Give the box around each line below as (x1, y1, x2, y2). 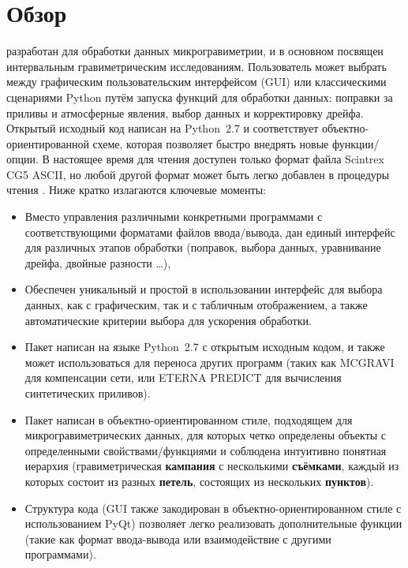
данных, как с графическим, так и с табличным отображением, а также (24, 297, 368, 313)
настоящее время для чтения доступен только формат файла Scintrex (53, 151, 384, 167)
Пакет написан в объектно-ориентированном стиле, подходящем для (24, 411, 353, 428)
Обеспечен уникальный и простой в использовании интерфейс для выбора (24, 281, 383, 297)
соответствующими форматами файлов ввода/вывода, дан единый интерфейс (24, 223, 395, 240)
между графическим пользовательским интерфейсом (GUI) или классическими (6, 73, 387, 90)
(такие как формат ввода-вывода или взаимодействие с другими (24, 530, 331, 547)
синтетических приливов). (24, 385, 151, 401)
